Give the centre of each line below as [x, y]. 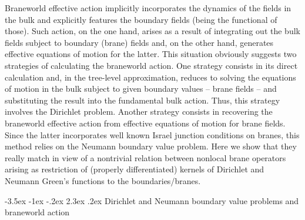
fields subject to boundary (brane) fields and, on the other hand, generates [139, 42]
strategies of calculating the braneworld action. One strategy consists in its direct [151, 65]
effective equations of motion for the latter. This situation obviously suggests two [151, 54]
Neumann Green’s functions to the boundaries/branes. [103, 180]
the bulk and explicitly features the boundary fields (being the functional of [141, 19]
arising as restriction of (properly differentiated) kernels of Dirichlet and [135, 169]
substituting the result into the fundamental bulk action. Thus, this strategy [143, 100]
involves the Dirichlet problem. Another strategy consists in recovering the [139, 111]
